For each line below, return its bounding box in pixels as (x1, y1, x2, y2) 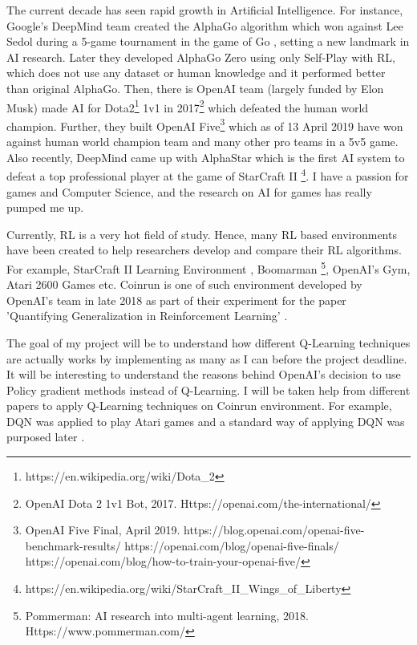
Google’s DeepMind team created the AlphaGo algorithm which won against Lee (6, 17, 403, 34)
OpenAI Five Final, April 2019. (25, 521, 180, 538)
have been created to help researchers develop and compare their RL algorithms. (6, 241, 402, 258)
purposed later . (6, 428, 85, 445)
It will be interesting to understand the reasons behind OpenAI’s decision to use (6, 366, 401, 383)
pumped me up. (6, 199, 84, 216)
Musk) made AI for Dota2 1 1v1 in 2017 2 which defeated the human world (6, 96, 369, 116)
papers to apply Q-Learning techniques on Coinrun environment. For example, (6, 397, 392, 414)
